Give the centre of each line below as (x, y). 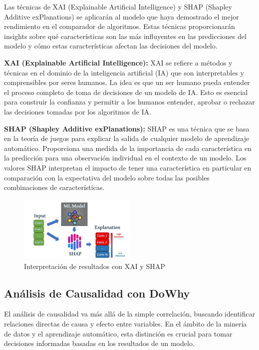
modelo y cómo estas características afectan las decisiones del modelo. (111, 46)
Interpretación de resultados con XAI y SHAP (95, 266)
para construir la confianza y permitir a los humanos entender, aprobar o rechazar (129, 102)
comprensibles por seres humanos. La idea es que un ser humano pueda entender (127, 82)
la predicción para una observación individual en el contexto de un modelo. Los (125, 158)
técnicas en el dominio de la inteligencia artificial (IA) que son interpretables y (124, 72)
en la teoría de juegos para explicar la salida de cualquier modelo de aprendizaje (127, 138)
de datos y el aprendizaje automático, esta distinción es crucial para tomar (118, 333)
